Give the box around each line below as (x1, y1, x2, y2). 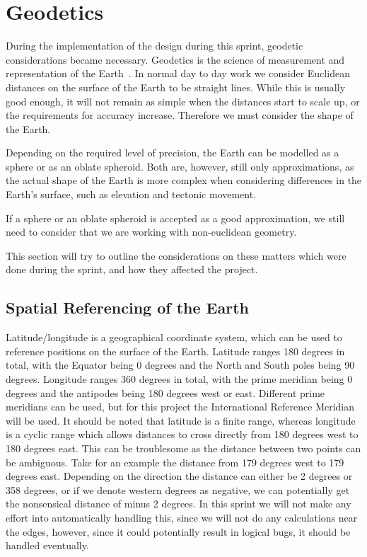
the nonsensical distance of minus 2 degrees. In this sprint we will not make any (6, 496, 351, 511)
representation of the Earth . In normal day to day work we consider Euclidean (6, 66, 350, 81)
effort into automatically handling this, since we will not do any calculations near (6, 510, 358, 524)
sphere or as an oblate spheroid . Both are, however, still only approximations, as (6, 159, 354, 173)
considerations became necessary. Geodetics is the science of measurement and (6, 52, 345, 67)
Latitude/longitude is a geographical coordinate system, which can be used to (6, 330, 342, 345)
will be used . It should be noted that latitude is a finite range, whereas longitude (6, 413, 356, 427)
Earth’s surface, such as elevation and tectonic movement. (6, 187, 257, 202)
